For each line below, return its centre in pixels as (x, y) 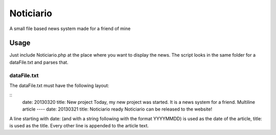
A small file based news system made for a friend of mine (70, 29)
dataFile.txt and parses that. (39, 62)
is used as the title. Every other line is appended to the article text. (79, 125)
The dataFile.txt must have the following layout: (59, 85)
